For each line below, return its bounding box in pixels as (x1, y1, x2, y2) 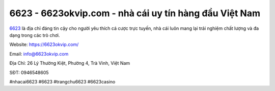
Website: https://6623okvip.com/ (9, 41, 79, 48)
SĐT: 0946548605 (9, 69, 49, 75)
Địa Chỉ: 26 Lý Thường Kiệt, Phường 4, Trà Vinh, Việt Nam (9, 60, 130, 66)
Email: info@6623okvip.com (9, 51, 69, 57)
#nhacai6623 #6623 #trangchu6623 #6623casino (9, 78, 116, 84)
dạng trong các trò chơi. (9, 32, 60, 38)
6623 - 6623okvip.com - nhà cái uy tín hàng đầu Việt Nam (9, 8, 261, 19)
